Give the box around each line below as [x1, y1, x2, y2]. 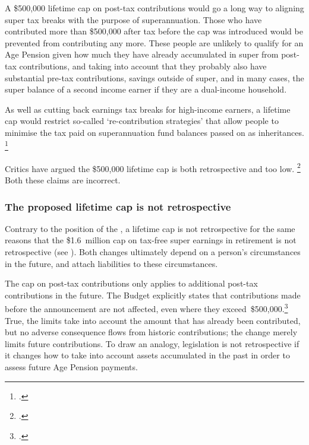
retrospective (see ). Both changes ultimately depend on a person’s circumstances [5, 246, 301, 258]
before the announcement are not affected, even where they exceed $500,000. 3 [5, 301, 288, 315]
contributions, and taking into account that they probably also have [19, 59, 267, 72]
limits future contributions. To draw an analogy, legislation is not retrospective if [5, 337, 299, 349]
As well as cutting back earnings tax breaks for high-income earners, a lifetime [5, 103, 291, 115]
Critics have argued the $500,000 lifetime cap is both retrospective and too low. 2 [5, 160, 301, 174]
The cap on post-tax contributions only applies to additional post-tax [5, 277, 258, 290]
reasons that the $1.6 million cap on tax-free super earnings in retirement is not [5, 234, 297, 246]
